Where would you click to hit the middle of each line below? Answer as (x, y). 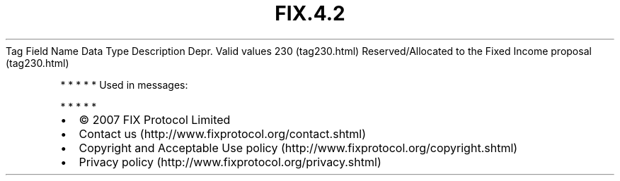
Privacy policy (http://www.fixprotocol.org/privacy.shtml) (230, 162)
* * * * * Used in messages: (124, 85)
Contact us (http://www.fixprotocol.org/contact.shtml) (223, 133)
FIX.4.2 (310, 13)
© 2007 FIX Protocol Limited (155, 119)
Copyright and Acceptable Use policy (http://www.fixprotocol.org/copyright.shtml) (298, 148)
